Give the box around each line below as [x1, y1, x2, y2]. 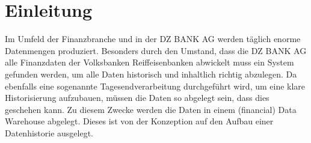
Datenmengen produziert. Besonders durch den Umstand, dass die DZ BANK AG [5, 44, 307, 56]
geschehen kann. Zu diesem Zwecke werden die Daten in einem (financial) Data [5, 103, 297, 115]
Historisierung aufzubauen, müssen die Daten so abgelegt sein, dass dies [5, 91, 269, 104]
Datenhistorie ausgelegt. [5, 126, 93, 139]
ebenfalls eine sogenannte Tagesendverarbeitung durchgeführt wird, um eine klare [5, 79, 306, 92]
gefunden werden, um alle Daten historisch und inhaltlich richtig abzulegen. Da [5, 67, 297, 80]
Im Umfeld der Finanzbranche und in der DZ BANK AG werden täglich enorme [5, 32, 301, 45]
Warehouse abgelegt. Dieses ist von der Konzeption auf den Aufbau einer [5, 115, 274, 127]
